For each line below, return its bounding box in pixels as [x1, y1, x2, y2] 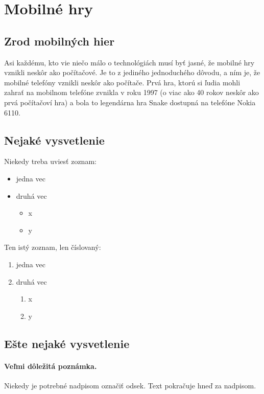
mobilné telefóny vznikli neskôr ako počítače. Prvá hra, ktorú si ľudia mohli [4, 77, 241, 87]
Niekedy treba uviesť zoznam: [4, 156, 97, 167]
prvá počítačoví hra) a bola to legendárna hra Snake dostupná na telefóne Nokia [4, 97, 256, 107]
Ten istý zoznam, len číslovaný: [4, 242, 101, 252]
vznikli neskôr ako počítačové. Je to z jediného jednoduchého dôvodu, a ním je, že [4, 67, 260, 78]
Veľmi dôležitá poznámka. [4, 360, 97, 371]
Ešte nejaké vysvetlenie [4, 335, 130, 351]
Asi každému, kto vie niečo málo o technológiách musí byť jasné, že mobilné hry [4, 57, 255, 67]
